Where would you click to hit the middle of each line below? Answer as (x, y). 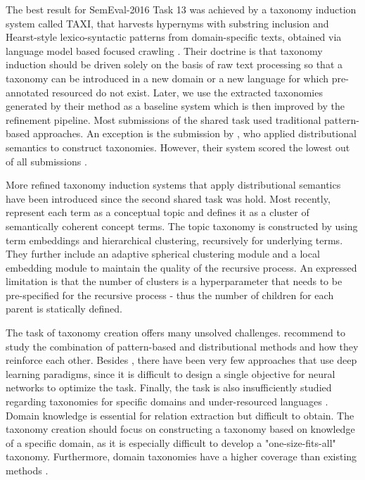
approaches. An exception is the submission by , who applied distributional (194, 133)
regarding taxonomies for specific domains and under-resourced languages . (167, 402)
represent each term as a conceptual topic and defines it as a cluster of (158, 212)
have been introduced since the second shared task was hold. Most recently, (168, 198)
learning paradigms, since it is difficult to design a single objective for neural (171, 373)
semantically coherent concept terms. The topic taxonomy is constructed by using (182, 226)
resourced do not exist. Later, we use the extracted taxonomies (187, 92)
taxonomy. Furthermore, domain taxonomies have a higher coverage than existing (181, 456)
